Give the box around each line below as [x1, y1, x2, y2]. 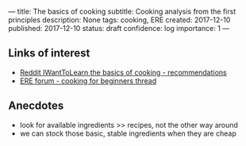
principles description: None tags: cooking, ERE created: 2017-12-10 [8, 15, 231, 25]
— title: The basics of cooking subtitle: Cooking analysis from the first [8, 7, 236, 16]
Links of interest [8, 47, 90, 60]
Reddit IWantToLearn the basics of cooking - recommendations [19, 67, 228, 77]
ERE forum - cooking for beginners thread [19, 75, 157, 86]
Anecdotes [8, 99, 64, 113]
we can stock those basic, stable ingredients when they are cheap [19, 129, 236, 138]
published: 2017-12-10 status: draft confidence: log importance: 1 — [8, 24, 230, 33]
